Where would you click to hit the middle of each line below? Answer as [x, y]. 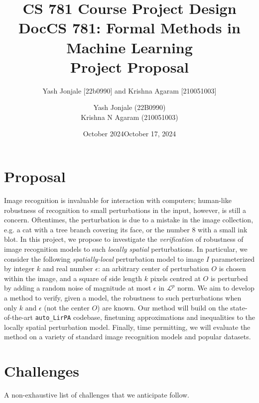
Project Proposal [129, 66]
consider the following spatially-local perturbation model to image [104, 258]
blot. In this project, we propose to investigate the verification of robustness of [124, 239]
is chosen [232, 268]
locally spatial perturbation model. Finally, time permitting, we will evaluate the [127, 327]
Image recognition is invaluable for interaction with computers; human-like [118, 200]
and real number [68, 268]
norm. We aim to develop [216, 288]
